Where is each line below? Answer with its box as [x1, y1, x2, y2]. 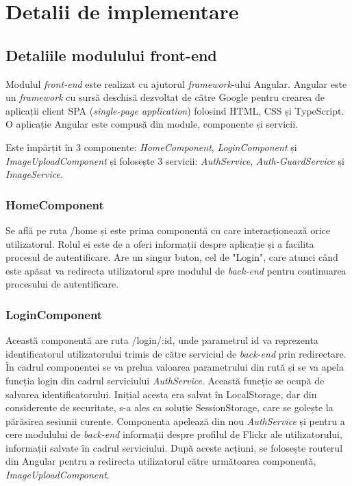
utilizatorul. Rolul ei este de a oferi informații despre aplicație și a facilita [5, 236, 314, 251]
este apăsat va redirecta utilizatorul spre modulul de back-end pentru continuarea [5, 263, 347, 277]
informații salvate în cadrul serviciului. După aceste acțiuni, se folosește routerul [5, 440, 343, 454]
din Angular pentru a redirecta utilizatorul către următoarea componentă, [5, 454, 316, 468]
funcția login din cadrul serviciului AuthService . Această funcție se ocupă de [5, 373, 325, 387]
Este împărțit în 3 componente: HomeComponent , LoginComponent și [5, 139, 297, 154]
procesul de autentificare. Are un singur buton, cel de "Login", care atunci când [5, 250, 338, 264]
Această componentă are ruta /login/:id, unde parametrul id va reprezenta [5, 333, 318, 347]
